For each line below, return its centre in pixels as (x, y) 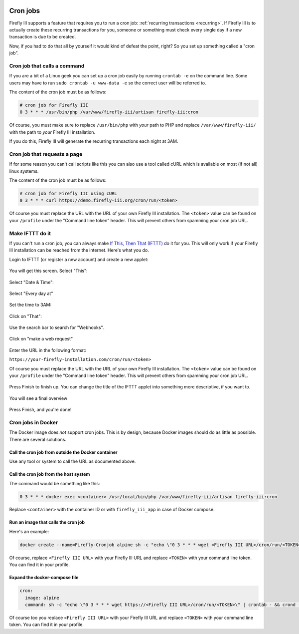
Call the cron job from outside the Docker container (63, 452)
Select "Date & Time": (32, 282)
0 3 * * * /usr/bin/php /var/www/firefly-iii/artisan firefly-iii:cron (109, 112)
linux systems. (24, 171)
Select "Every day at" (31, 293)
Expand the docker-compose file (44, 578)
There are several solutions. (38, 439)
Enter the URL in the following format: (48, 350)
